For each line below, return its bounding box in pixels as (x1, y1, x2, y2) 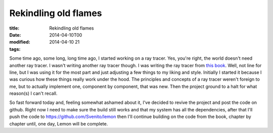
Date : (9, 32, 21, 38)
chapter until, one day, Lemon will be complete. (9, 120, 108, 126)
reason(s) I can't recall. (9, 90, 58, 96)
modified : (9, 39, 30, 45)
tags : (9, 46, 21, 52)
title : (9, 25, 20, 31)
